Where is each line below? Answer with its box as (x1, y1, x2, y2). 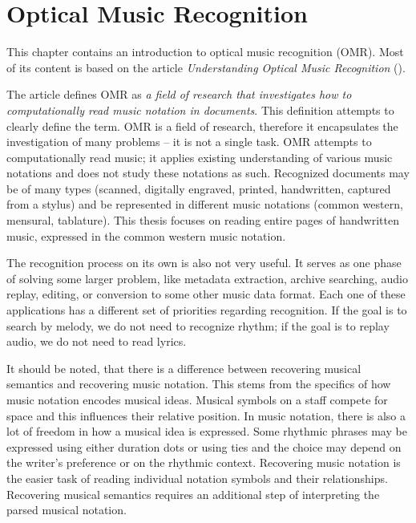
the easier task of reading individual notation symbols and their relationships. (6, 469, 388, 486)
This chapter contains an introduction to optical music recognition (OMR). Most (6, 43, 404, 60)
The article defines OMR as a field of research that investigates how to (6, 86, 352, 103)
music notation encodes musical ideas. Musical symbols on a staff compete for (6, 391, 388, 407)
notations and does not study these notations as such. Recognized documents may (6, 164, 410, 181)
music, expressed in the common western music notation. (6, 227, 286, 244)
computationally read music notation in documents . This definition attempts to (6, 101, 394, 118)
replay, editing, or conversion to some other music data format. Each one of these (6, 286, 406, 302)
